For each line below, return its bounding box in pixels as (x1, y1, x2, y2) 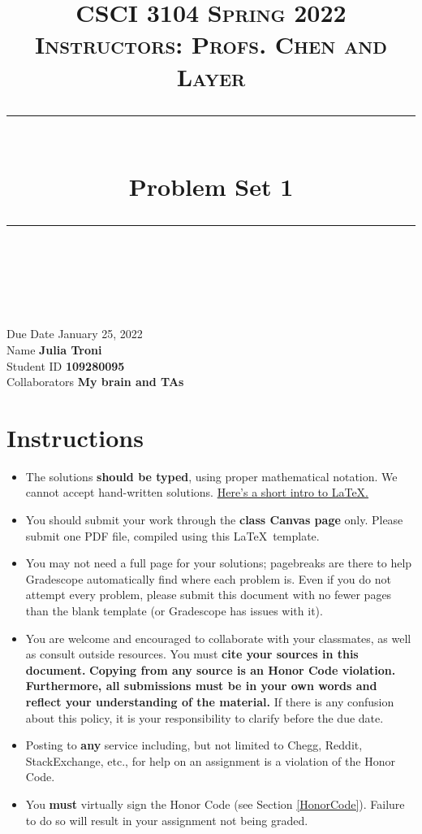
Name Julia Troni (6, 341, 102, 358)
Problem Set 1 (128, 169, 294, 202)
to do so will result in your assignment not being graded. (25, 811, 308, 828)
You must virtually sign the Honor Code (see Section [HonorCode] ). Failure (25, 795, 405, 812)
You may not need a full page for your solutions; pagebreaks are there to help (25, 554, 412, 571)
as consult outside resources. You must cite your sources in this (25, 645, 359, 662)
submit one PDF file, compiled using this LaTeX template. (25, 527, 320, 544)
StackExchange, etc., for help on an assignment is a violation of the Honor (25, 752, 395, 769)
